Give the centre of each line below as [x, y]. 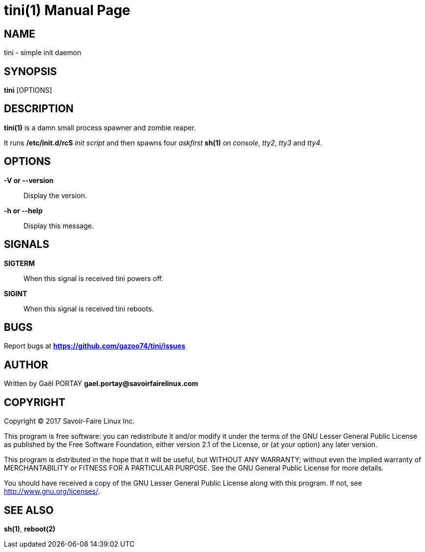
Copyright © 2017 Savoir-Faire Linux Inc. [69, 421]
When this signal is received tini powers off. [94, 278]
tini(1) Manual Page [67, 10]
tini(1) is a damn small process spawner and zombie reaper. [100, 127]
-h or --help [23, 210]
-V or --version [29, 180]
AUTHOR [26, 365]
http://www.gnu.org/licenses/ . [52, 491]
